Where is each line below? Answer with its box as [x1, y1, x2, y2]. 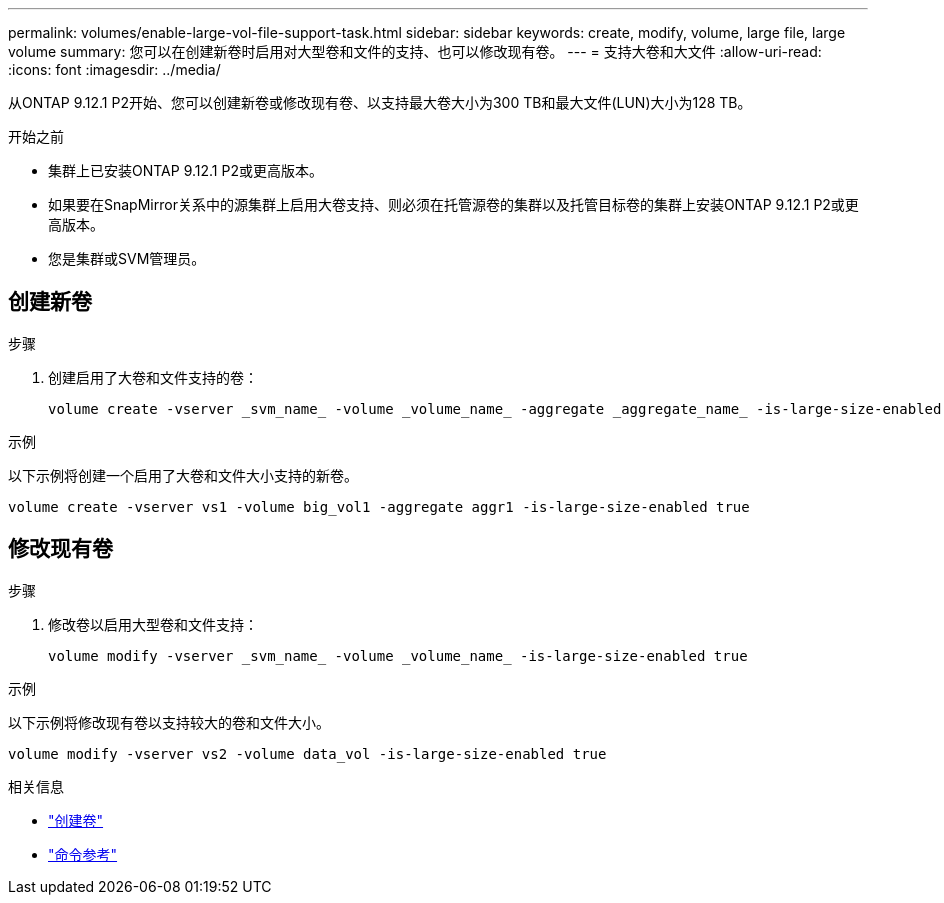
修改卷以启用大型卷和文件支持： [48, 615, 258, 633]
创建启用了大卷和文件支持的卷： [48, 368, 258, 386]
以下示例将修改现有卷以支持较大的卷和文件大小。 [8, 713, 330, 731]
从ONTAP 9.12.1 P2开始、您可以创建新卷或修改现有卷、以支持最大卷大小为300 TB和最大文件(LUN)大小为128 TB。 [8, 94, 752, 111]
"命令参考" [48, 845, 118, 863]
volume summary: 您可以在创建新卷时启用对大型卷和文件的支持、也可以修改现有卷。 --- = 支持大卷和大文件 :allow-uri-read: [8, 43, 822, 60]
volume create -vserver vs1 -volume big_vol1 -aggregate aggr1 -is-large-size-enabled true [8, 498, 750, 515]
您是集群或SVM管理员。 [48, 250, 206, 267]
